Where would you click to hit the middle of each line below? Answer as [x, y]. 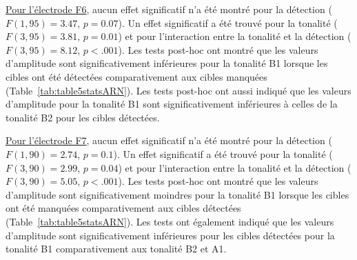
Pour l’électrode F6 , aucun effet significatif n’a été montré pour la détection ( [169, 9]
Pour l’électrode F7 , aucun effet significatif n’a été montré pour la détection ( [169, 140]
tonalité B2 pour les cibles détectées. [83, 117]
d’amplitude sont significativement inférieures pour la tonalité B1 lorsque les [167, 63]
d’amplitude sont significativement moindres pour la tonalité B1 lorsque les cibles [177, 194]
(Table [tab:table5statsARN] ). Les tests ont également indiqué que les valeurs [170, 221]
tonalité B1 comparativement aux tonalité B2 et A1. [116, 249]
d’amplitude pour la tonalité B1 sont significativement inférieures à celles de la [172, 104]
